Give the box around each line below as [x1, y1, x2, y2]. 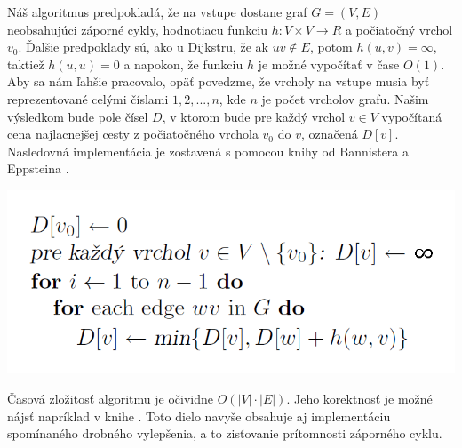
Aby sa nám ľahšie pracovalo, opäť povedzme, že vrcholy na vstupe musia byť [7, 72, 430, 91]
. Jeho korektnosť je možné [286, 389, 433, 407]
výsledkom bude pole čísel [7, 107, 148, 125]
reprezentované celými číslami [7, 89, 169, 108]
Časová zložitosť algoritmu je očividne [7, 389, 213, 407]
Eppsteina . [7, 159, 69, 178]
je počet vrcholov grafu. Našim [261, 89, 429, 108]
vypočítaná [381, 107, 442, 125]
